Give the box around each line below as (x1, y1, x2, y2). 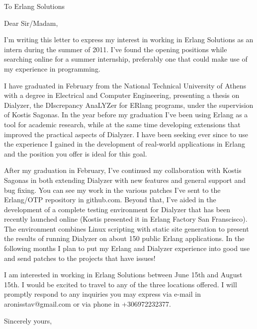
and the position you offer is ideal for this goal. (4, 148, 147, 159)
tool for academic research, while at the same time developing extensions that (4, 119, 241, 129)
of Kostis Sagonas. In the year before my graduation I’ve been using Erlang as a (4, 109, 248, 120)
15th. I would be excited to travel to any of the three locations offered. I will (4, 279, 237, 289)
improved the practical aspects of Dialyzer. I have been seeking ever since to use (4, 129, 249, 139)
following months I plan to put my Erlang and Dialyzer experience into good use (4, 243, 250, 253)
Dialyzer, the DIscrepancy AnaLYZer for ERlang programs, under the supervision (4, 99, 254, 110)
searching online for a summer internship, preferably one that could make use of (4, 54, 248, 64)
